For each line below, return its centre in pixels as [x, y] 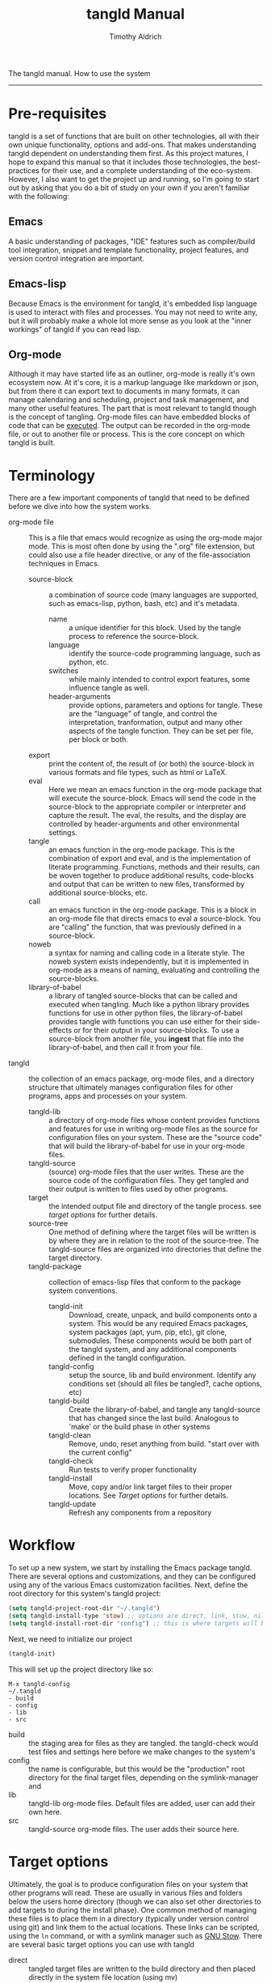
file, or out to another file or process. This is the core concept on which [127, 434]
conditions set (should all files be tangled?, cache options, [165, 1383]
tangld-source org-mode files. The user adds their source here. [134, 1828]
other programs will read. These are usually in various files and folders [125, 1892]
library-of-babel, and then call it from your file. [126, 1048]
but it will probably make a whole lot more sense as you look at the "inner [130, 320]
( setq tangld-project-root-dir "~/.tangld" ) [84, 1608]
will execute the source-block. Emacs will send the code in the [152, 799]
